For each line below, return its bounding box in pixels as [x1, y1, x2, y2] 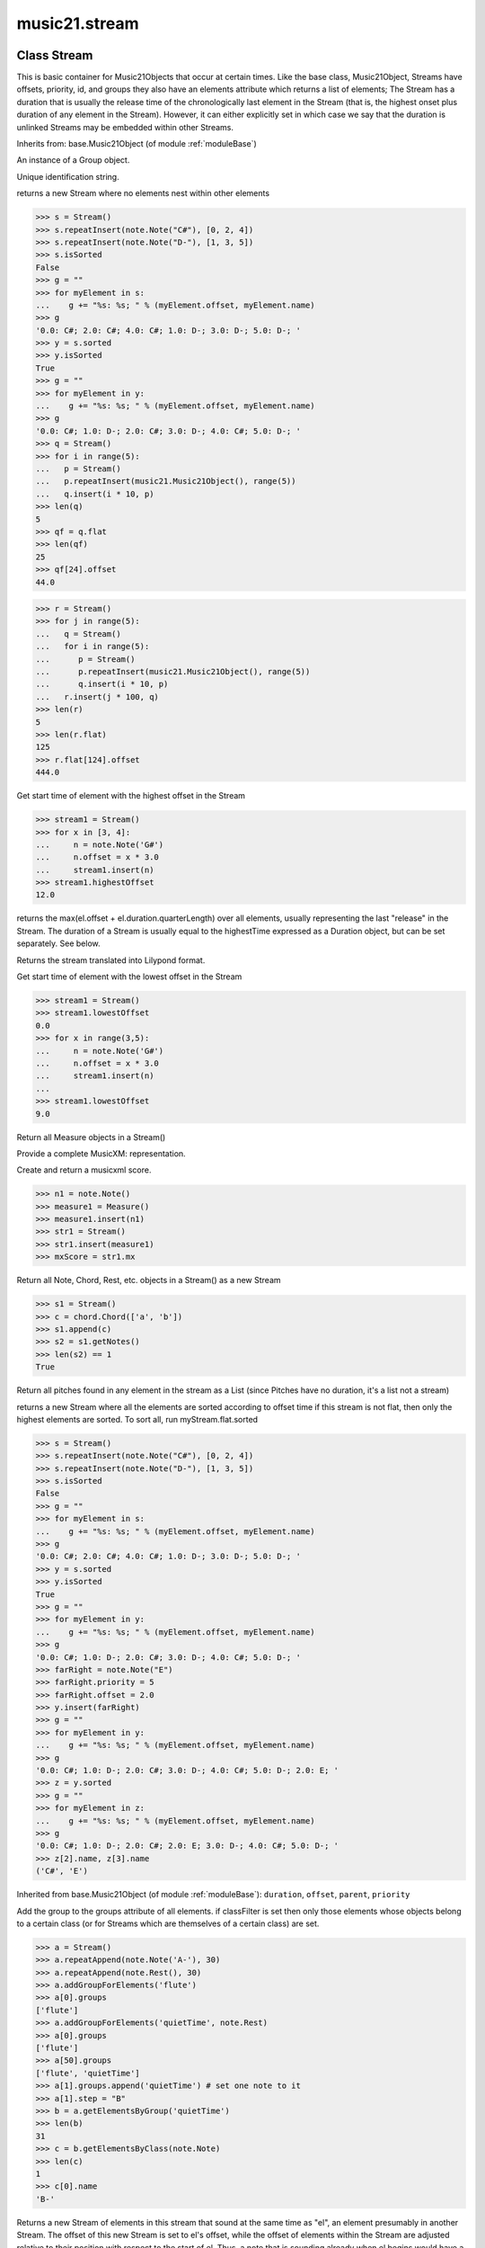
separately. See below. [16, 938, 101, 949]
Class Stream [16, 48, 93, 63]
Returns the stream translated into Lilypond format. [16, 954, 206, 966]
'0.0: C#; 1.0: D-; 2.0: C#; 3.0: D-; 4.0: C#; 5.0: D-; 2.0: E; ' [35, 1765, 339, 1776]
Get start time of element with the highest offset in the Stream [16, 790, 246, 801]
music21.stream [16, 13, 139, 33]
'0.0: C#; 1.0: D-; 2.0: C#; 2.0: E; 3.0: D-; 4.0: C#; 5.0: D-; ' [35, 1841, 339, 1851]
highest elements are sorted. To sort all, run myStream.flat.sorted [16, 1414, 259, 1424]
